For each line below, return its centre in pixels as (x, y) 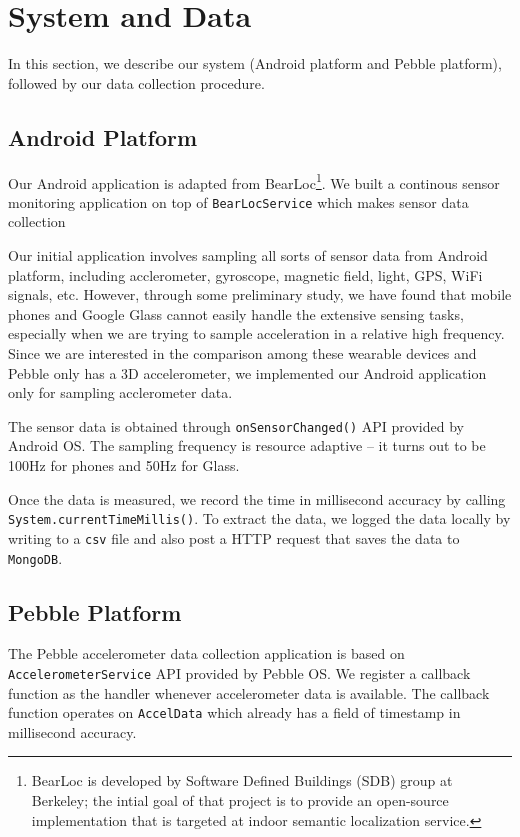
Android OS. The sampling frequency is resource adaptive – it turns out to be (247, 445)
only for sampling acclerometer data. (120, 392)
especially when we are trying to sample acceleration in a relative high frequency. (256, 333)
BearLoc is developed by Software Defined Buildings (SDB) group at (242, 780)
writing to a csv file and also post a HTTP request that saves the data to (234, 537)
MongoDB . (35, 557)
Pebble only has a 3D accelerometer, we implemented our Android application (247, 372)
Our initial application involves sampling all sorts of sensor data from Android (248, 255)
